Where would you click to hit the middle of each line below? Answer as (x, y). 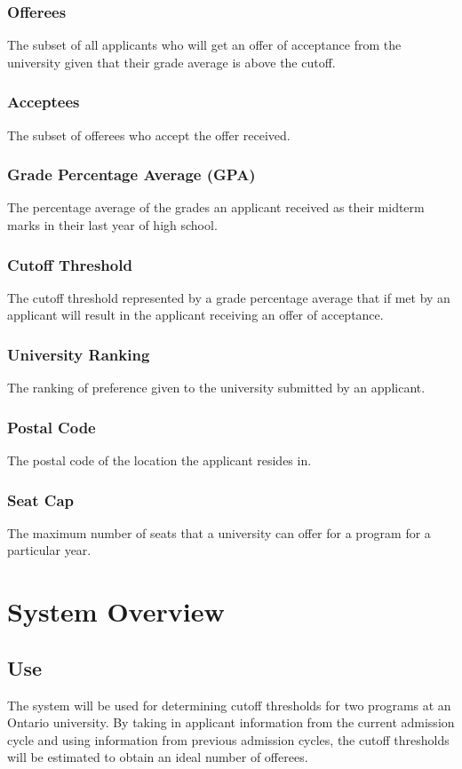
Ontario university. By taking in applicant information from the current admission (231, 722)
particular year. (49, 550)
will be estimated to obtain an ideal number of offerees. (158, 757)
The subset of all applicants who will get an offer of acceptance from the (204, 45)
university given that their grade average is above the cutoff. (171, 62)
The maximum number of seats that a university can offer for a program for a (219, 532)
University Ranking (79, 354)
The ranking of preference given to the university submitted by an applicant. (216, 388)
